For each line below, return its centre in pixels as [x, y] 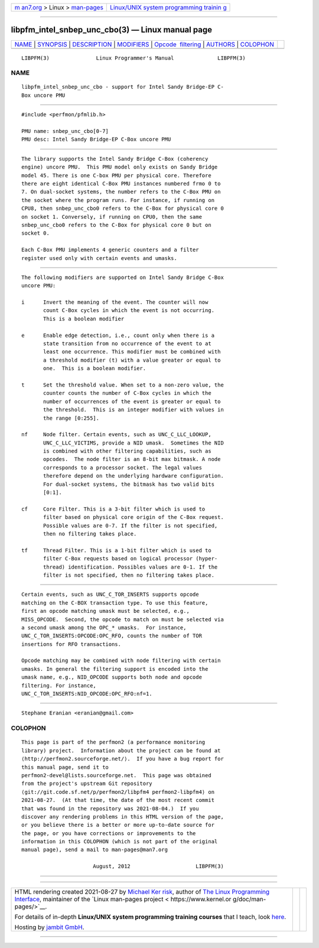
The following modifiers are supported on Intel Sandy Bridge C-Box [123, 277]
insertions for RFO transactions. [71, 644]
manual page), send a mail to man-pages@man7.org [95, 850]
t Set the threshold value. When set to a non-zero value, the [123, 385]
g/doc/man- [249, 899]
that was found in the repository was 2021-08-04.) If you [110, 809]
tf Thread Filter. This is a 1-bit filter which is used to [117, 550]
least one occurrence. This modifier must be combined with [132, 352]
